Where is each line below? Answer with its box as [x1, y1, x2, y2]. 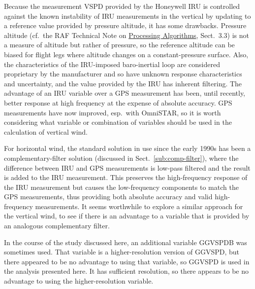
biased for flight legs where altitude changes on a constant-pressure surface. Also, [4, 49, 249, 59]
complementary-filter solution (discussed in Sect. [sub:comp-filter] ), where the [4, 152, 239, 163]
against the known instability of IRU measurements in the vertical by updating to [4, 10, 251, 21]
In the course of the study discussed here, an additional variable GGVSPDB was [4, 237, 247, 247]
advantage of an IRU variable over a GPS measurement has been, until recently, [4, 88, 245, 98]
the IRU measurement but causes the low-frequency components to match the [4, 181, 239, 192]
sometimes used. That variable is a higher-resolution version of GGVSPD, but [4, 247, 239, 257]
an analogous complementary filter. [4, 220, 110, 231]
